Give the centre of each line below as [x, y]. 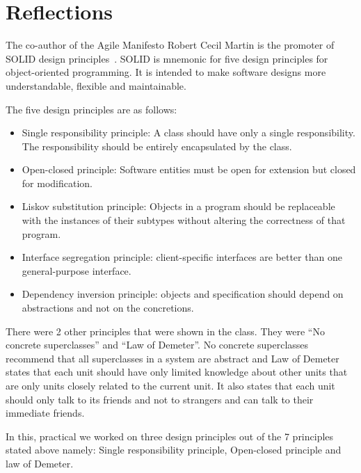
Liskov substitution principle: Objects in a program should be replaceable [178, 206]
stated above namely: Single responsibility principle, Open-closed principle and [174, 450]
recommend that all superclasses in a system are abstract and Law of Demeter [173, 358]
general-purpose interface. [77, 270]
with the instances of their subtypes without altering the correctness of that [184, 220]
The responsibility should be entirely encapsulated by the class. [157, 146]
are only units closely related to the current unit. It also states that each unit [170, 385]
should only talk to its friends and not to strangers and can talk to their [160, 399]
